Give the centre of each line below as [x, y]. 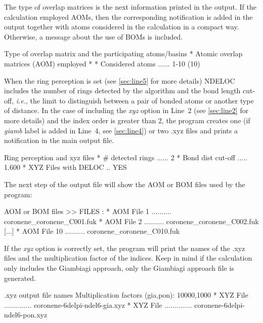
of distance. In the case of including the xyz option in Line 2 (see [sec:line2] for [126, 110]
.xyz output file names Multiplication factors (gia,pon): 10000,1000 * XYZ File [126, 295]
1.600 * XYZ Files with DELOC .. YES [65, 167]
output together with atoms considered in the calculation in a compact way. [122, 27]
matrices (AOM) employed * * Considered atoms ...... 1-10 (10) [102, 63]
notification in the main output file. [59, 140]
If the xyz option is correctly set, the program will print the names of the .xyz [125, 248]
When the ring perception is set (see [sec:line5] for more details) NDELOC [120, 80]
